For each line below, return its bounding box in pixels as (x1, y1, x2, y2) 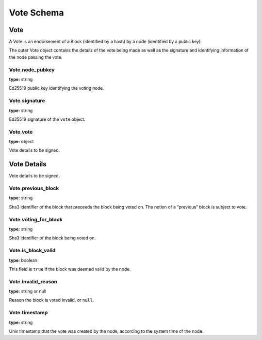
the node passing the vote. (9, 54, 63, 60)
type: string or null (9, 289, 47, 294)
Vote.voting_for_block (9, 216, 63, 223)
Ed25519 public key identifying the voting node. (9, 85, 104, 91)
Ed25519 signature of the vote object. (9, 116, 86, 122)
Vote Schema (9, 7, 64, 18)
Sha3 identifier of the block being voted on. (9, 235, 96, 241)
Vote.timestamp (9, 309, 48, 316)
